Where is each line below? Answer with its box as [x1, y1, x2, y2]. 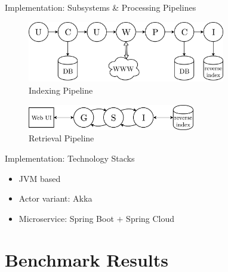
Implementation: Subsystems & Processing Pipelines [5, 1, 196, 13]
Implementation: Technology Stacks [5, 152, 135, 165]
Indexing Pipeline [29, 84, 93, 97]
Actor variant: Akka [19, 192, 93, 205]
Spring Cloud [126, 212, 175, 224]
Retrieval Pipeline [29, 132, 94, 144]
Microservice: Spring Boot [19, 212, 114, 224]
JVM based [19, 172, 61, 184]
